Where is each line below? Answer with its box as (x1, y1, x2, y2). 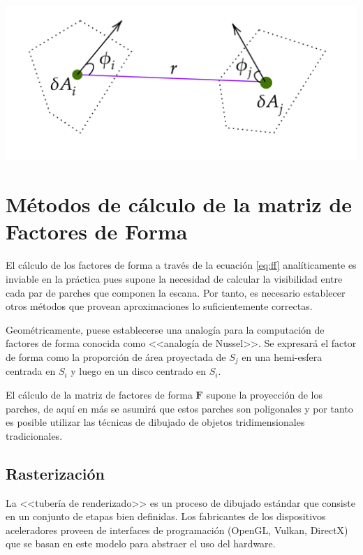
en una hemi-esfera (242, 349, 323, 364)
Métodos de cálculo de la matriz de (6, 190, 353, 219)
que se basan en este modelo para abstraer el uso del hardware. (6, 536, 276, 551)
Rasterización (6, 462, 105, 484)
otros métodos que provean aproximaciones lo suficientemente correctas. (6, 299, 313, 313)
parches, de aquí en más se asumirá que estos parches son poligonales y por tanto (6, 401, 353, 415)
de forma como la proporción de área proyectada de (6, 349, 226, 364)
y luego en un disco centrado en (71, 364, 207, 378)
